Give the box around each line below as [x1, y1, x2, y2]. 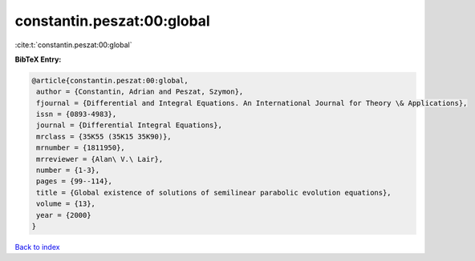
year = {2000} [36, 211, 91, 219]
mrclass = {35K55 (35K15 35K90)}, [36, 132, 172, 141]
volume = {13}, [36, 199, 96, 208]
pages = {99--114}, [36, 177, 112, 186]
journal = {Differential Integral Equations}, [36, 121, 222, 130]
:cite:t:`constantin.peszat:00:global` [14, 40, 132, 50]
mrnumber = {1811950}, [36, 143, 126, 152]
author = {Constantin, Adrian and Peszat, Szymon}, [36, 87, 244, 96]
